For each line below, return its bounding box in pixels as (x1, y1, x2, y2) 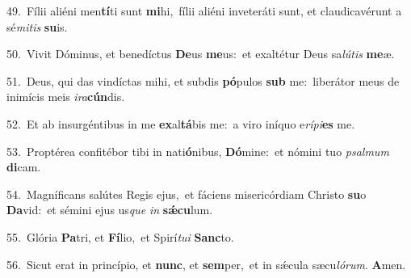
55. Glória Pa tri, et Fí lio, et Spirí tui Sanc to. (6, 228, 234, 245)
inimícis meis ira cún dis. (6, 88, 125, 105)
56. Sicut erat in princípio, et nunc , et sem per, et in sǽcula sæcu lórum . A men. (6, 255, 406, 272)
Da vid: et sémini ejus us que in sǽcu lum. (6, 201, 213, 218)
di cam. (6, 158, 41, 175)
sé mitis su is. (6, 18, 68, 35)
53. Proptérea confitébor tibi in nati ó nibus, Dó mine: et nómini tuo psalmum (6, 142, 389, 159)
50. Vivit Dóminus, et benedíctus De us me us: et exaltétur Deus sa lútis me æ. (6, 45, 395, 62)
